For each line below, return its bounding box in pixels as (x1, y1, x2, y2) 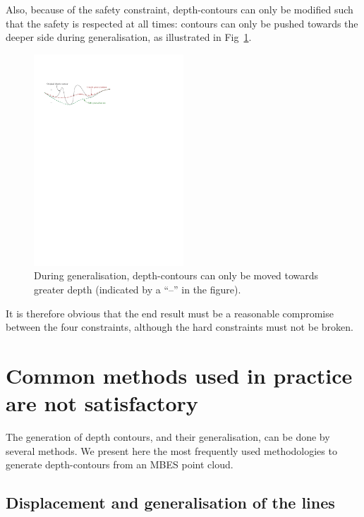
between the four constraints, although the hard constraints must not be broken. (6, 320, 353, 334)
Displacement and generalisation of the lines (6, 492, 335, 513)
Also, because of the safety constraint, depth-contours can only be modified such (6, 2, 353, 16)
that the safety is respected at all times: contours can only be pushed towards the (6, 16, 358, 30)
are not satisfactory (6, 389, 198, 418)
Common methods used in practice (6, 360, 353, 389)
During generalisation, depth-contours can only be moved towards (34, 268, 319, 283)
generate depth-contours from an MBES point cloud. (6, 457, 233, 472)
